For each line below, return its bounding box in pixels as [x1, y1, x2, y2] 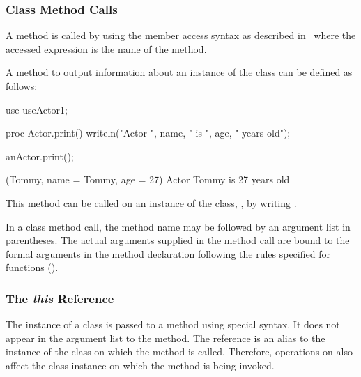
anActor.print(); [6, 148, 74, 163]
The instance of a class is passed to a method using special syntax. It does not [6, 317, 340, 332]
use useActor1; [6, 102, 68, 116]
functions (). [6, 260, 59, 275]
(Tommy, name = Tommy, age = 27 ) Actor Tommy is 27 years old [6, 172, 290, 187]
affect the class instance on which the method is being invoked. [6, 357, 275, 372]
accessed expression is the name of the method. [6, 41, 207, 56]
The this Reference [6, 289, 114, 307]
